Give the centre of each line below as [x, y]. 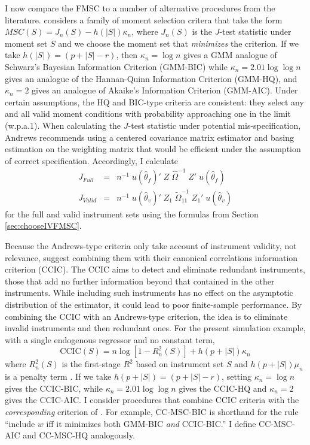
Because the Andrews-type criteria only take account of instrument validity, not [151, 246]
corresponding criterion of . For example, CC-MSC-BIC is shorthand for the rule [152, 411]
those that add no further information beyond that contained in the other [140, 281]
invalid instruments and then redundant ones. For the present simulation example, [155, 328]
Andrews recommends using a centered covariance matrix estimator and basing [149, 137]
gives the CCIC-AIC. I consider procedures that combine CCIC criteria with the [152, 400]
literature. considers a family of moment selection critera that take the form [144, 19]
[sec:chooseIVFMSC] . [43, 225]
